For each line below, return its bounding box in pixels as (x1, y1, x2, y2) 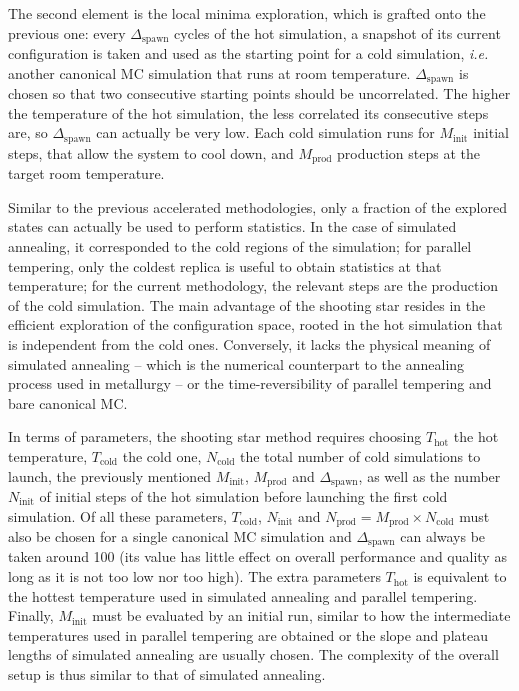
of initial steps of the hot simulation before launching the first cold (39, 485, 448, 506)
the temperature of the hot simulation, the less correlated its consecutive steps (8, 102, 489, 123)
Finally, (8, 605, 54, 626)
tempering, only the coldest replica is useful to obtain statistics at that (8, 255, 442, 276)
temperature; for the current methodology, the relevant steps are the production (8, 275, 499, 296)
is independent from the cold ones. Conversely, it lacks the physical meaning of (8, 333, 491, 354)
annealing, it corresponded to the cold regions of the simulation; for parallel (8, 235, 472, 256)
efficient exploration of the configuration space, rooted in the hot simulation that (8, 314, 503, 335)
